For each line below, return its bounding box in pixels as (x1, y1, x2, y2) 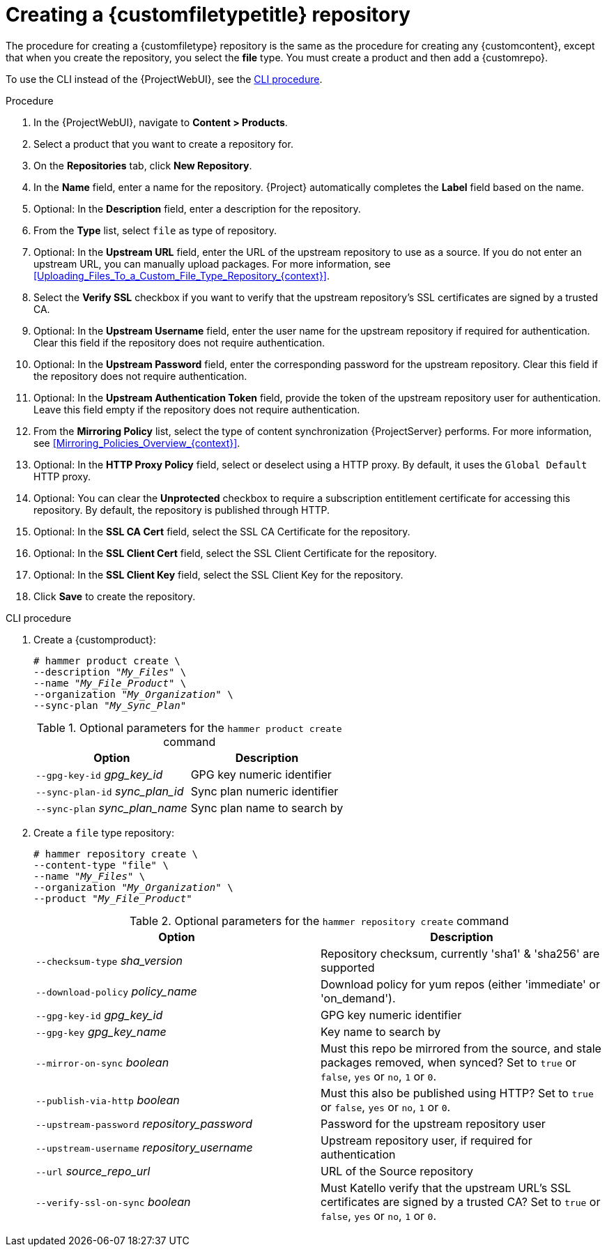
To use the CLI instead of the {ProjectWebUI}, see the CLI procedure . (6, 72, 323, 85)
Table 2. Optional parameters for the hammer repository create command (129, 913, 509, 928)
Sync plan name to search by (190, 800, 344, 815)
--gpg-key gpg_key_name (36, 1024, 167, 1039)
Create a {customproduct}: (33, 633, 156, 646)
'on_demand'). (321, 991, 396, 1005)
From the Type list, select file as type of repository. (33, 224, 277, 236)
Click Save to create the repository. (33, 590, 196, 602)
